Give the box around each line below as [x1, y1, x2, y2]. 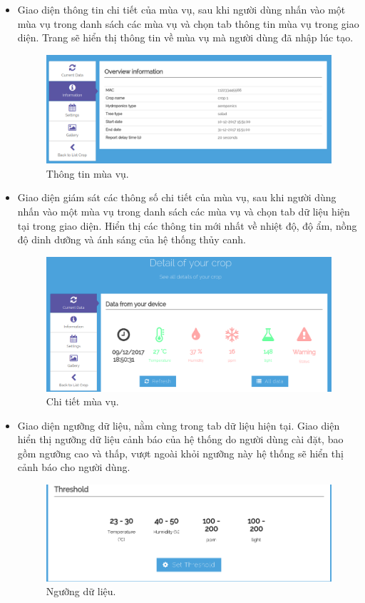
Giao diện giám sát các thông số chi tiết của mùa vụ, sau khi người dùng [17, 190, 336, 205]
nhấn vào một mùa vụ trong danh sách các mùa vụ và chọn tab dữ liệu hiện [17, 203, 350, 218]
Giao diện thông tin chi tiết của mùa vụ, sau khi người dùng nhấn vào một [17, 2, 346, 16]
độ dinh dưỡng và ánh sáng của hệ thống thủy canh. [17, 232, 246, 247]
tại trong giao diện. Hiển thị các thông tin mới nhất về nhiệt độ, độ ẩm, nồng [17, 218, 357, 233]
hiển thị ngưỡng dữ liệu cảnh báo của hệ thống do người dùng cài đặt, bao [17, 432, 344, 447]
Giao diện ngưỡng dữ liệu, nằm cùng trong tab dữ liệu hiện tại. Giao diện [17, 417, 340, 432]
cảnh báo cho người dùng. [17, 460, 130, 475]
